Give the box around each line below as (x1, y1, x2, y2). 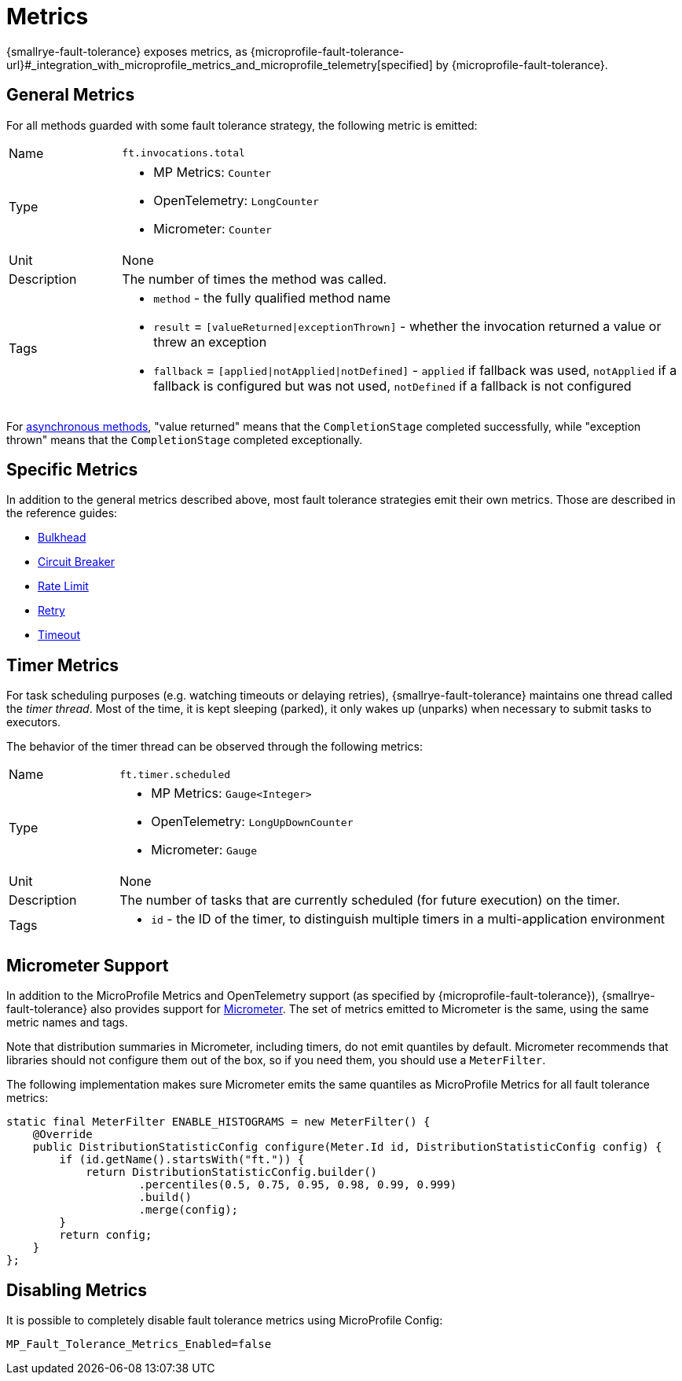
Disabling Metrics (6, 1280, 147, 1300)
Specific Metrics (6, 460, 138, 480)
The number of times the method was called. (122, 270, 387, 287)
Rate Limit (38, 579, 89, 593)
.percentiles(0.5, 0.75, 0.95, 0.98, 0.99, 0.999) (138, 1178, 457, 1192)
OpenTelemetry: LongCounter (153, 192, 319, 208)
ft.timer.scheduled (119, 768, 231, 780)
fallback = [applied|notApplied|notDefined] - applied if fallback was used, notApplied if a (153, 362, 677, 378)
